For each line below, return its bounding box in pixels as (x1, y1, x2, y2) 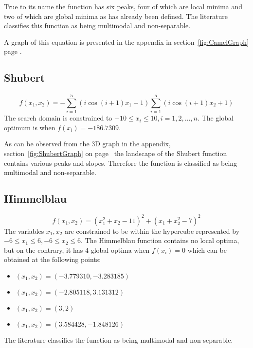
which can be (187, 244, 227, 255)
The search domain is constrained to (4, 113, 112, 123)
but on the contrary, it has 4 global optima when (4, 244, 150, 255)
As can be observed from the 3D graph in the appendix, (4, 139, 171, 149)
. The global (197, 113, 234, 123)
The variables (4, 226, 44, 236)
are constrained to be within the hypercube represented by (65, 226, 240, 236)
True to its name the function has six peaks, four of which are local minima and (4, 1, 243, 11)
